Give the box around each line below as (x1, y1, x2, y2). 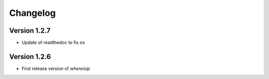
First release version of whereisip (21, 65, 90, 72)
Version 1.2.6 (9, 52, 51, 61)
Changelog (9, 7, 56, 18)
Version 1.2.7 (9, 26, 51, 35)
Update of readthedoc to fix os (21, 40, 85, 46)
